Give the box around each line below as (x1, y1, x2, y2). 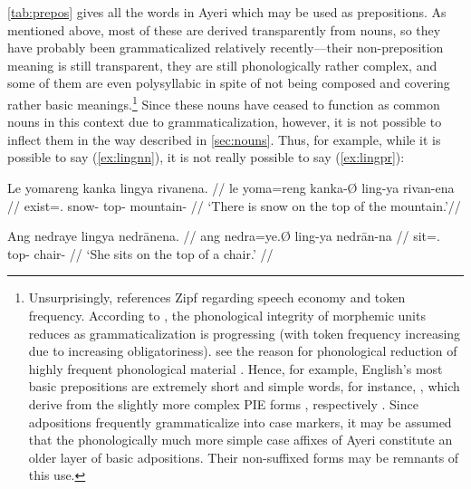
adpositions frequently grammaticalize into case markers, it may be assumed (28, 412, 452, 431)
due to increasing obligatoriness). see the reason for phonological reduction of (28, 341, 457, 360)
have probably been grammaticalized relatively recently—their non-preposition (7, 38, 444, 57)
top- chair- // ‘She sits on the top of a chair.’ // (7, 244, 274, 263)
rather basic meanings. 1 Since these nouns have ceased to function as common (7, 91, 440, 113)
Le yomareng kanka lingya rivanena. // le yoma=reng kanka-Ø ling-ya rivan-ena (7, 178, 455, 197)
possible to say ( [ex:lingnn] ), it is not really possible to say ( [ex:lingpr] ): (7, 148, 405, 167)
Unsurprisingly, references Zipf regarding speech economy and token (28, 288, 406, 307)
